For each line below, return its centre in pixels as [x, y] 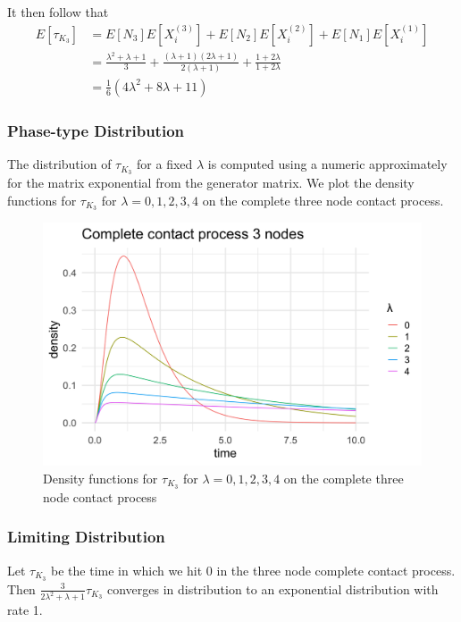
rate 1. [25, 610]
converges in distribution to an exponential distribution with [272, 588]
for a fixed [165, 164]
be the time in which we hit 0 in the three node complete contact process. [253, 570]
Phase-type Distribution [96, 130]
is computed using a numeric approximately [327, 164]
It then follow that [58, 12]
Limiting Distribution [86, 537]
